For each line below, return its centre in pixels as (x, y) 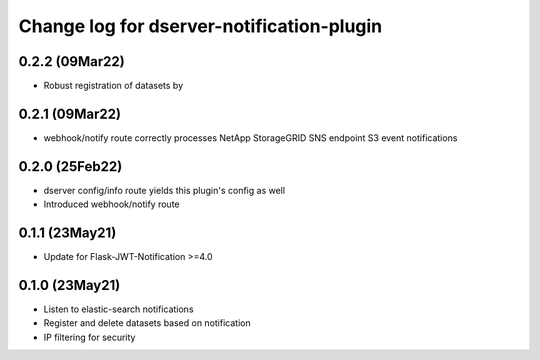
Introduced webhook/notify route (111, 204)
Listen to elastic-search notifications (118, 309)
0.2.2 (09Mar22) (71, 61)
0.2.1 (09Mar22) (70, 113)
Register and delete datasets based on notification (147, 323)
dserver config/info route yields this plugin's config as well (164, 190)
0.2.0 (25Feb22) (70, 166)
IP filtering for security (89, 337)
